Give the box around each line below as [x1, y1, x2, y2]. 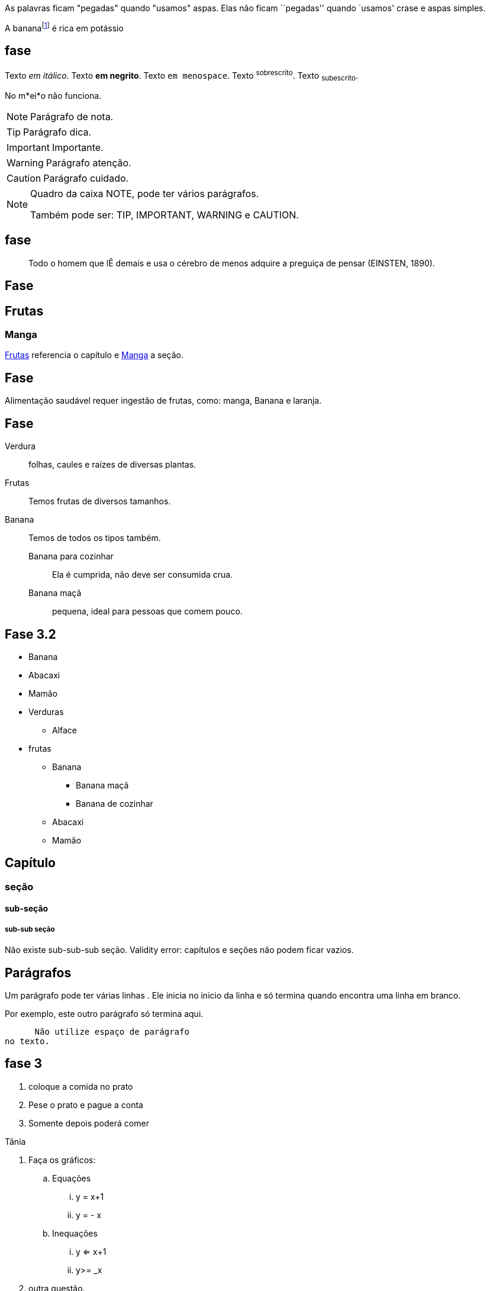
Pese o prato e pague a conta [28, 1099, 143, 1110]
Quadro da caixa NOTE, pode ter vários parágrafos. [30, 187, 259, 199]
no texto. [5, 1036, 50, 1047]
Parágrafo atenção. [46, 156, 131, 169]
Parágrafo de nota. [30, 110, 114, 123]
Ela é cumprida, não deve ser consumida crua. [52, 569, 233, 580]
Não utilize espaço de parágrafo [34, 1027, 189, 1037]
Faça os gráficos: [28, 1154, 96, 1165]
